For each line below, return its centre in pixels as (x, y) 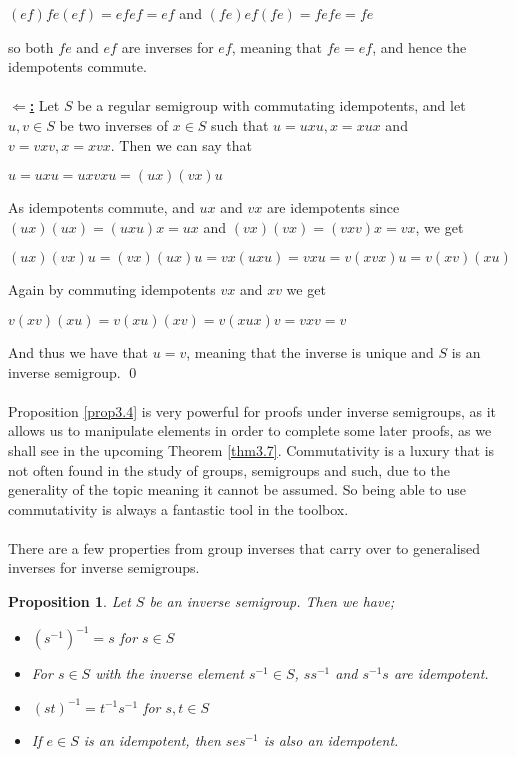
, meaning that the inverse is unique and (310, 351)
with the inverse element (169, 673)
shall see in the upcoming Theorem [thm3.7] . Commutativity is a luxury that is (251, 449)
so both (31, 46)
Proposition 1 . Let (69, 601)
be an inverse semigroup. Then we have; (272, 601)
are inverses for (167, 46)
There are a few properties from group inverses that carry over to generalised (244, 547)
